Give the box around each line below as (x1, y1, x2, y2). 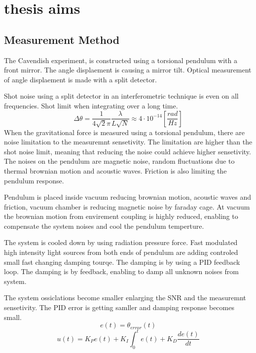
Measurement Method (4, 32, 120, 47)
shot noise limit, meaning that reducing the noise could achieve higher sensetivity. (4, 146, 251, 156)
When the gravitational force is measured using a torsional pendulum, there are (4, 127, 245, 137)
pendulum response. (4, 175, 64, 185)
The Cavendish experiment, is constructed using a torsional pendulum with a (4, 55, 238, 65)
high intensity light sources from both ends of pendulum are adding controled (4, 247, 238, 257)
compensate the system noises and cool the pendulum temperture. (4, 220, 204, 231)
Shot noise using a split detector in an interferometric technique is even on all (4, 91, 239, 101)
